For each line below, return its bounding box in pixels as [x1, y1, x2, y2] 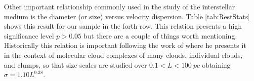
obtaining [202, 59, 231, 70]
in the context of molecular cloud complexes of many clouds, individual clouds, [4, 49, 243, 60]
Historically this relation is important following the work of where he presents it [4, 40, 246, 50]
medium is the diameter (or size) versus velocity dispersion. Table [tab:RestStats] [4, 11, 250, 21]
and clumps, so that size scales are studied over [4, 59, 147, 70]
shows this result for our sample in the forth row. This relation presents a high [4, 21, 242, 31]
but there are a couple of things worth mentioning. [84, 30, 237, 40]
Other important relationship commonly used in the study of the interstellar [4, 1, 235, 11]
